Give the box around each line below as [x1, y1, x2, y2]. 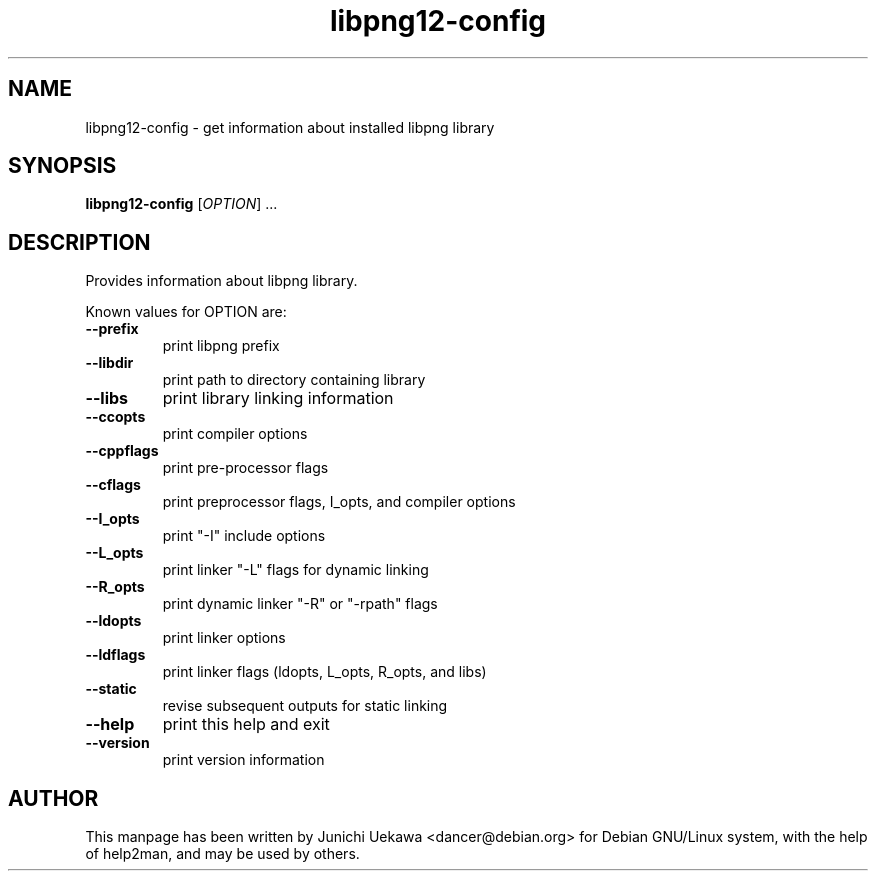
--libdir [85, 354, 134, 372]
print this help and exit [162, 714, 330, 735]
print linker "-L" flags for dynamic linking [162, 561, 429, 579]
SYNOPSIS [8, 153, 117, 179]
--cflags [85, 476, 141, 494]
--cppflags [85, 442, 159, 460]
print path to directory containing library [162, 371, 426, 389]
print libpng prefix [162, 337, 280, 355]
